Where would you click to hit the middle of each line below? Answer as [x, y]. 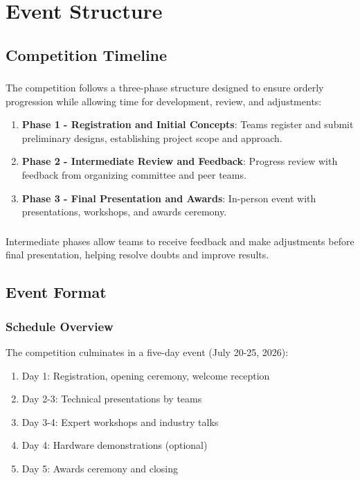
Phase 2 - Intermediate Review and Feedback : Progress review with [180, 161]
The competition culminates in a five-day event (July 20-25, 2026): [147, 352]
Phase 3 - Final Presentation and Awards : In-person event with [169, 198]
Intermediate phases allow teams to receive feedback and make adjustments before [180, 241]
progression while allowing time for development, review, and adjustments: [164, 101]
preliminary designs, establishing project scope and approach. [152, 137]
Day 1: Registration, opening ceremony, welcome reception [146, 375]
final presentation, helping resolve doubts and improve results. [137, 255]
